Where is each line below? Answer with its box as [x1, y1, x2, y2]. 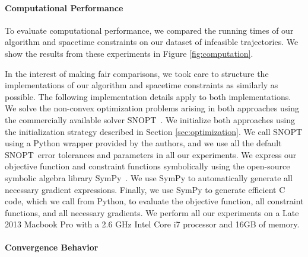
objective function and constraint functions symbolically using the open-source [5, 160, 290, 172]
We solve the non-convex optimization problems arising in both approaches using [5, 102, 299, 114]
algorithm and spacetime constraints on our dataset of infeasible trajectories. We [5, 36, 299, 48]
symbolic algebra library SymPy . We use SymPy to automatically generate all [5, 171, 293, 184]
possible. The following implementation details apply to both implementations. [5, 90, 291, 102]
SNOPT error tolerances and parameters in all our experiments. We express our [5, 148, 297, 160]
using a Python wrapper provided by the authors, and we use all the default [5, 137, 282, 149]
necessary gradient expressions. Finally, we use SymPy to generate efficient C [5, 183, 285, 195]
